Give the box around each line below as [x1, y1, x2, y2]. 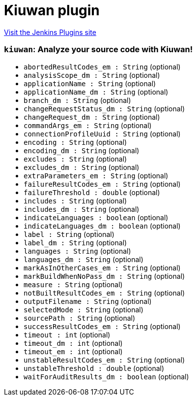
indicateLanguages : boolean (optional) [24, 213, 168, 222]
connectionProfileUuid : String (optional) [24, 129, 181, 138]
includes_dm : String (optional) [24, 204, 140, 213]
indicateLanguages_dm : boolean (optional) [24, 221, 181, 230]
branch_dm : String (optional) [24, 96, 131, 104]
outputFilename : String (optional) [24, 297, 152, 305]
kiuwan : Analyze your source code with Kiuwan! [4, 44, 193, 55]
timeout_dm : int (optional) [24, 338, 123, 347]
